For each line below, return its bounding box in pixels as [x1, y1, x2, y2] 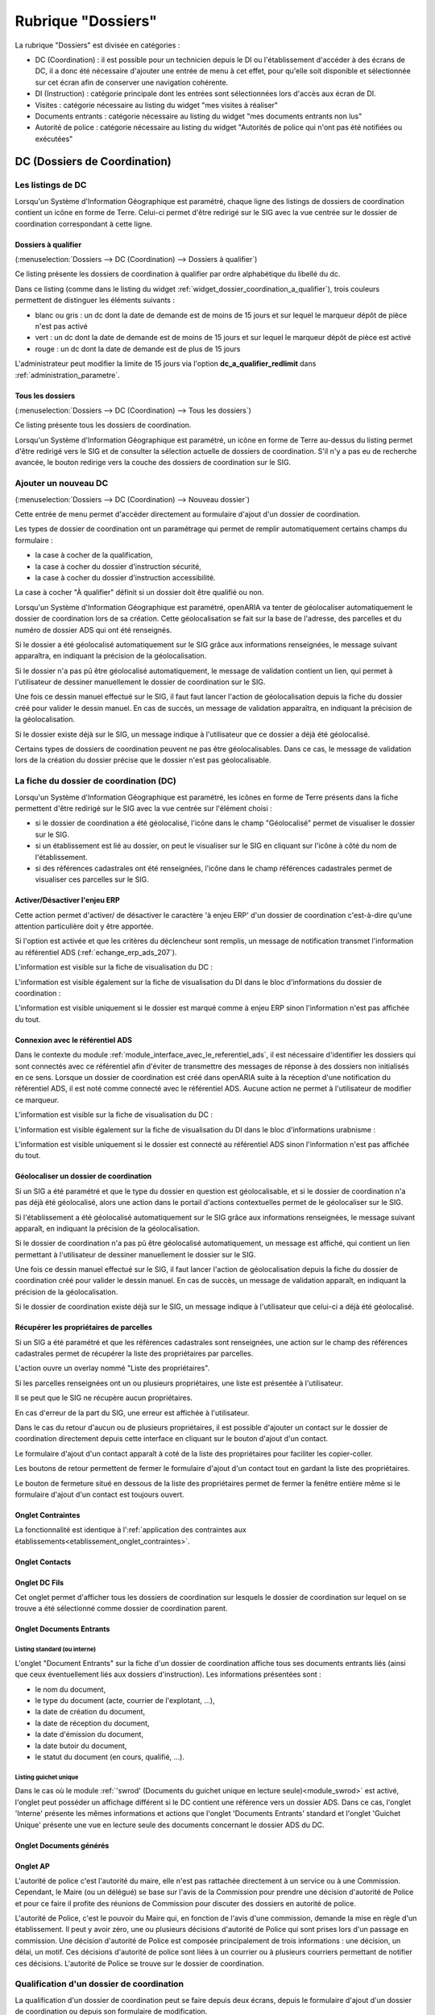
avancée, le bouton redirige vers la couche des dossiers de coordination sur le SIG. [14, 458, 292, 467]
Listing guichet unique [14, 1773, 79, 1781]
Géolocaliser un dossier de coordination [14, 1171, 152, 1181]
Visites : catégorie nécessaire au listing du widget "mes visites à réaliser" [35, 100, 278, 110]
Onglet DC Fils [14, 1577, 64, 1587]
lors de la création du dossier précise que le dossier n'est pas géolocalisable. [14, 755, 271, 765]
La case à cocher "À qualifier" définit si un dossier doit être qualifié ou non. [14, 588, 264, 597]
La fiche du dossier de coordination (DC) [14, 775, 176, 787]
